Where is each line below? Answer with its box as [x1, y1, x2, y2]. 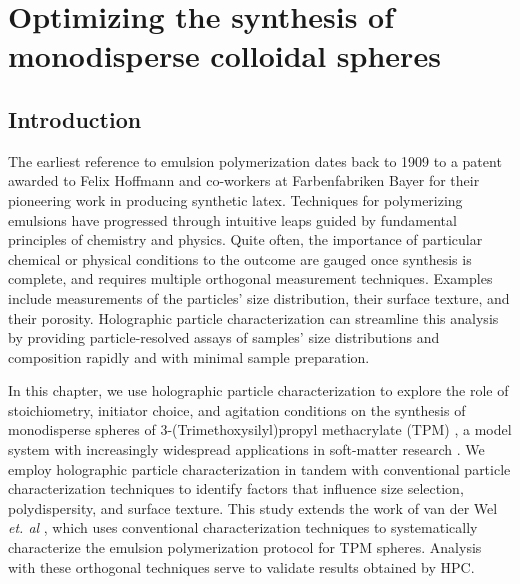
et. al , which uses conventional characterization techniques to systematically [8, 517, 478, 538]
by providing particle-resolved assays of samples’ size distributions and [8, 327, 440, 348]
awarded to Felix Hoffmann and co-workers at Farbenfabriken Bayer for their [8, 170, 480, 191]
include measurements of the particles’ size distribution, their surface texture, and [8, 287, 510, 308]
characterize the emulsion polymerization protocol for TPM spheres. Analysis [8, 537, 482, 558]
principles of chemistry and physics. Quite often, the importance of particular [8, 229, 483, 250]
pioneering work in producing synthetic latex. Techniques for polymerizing [8, 189, 463, 210]
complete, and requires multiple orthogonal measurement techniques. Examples [8, 268, 493, 289]
